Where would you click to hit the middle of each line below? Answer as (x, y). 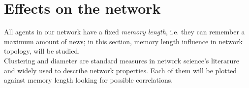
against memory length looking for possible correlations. (89, 80)
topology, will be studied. (42, 51)
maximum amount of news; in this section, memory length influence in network (123, 41)
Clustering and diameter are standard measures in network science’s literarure (122, 60)
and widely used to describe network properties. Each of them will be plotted (121, 70)
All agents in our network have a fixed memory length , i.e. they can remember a (124, 32)
